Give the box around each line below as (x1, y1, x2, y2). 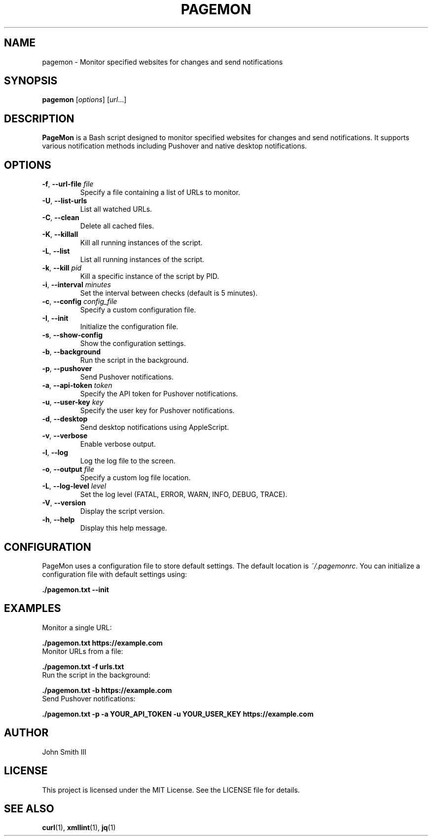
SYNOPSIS (4, 75, 58, 87)
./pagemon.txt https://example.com (42, 638, 163, 647)
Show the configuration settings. (80, 339, 186, 348)
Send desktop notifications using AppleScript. (80, 423, 229, 432)
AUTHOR (4, 726, 49, 739)
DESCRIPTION (4, 112, 74, 125)
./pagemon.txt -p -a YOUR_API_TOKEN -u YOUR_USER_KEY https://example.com (42, 709, 314, 718)
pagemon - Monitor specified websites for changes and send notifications (42, 57, 283, 66)
